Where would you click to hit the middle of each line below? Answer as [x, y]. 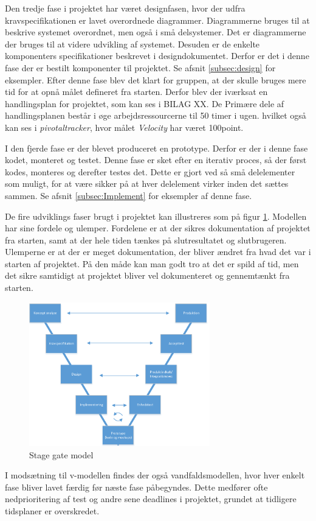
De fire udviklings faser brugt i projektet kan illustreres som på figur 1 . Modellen [156, 216]
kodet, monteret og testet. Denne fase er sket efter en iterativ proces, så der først [156, 160]
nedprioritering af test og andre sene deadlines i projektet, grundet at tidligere [151, 499]
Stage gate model [61, 454]
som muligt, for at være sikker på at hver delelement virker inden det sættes [147, 184]
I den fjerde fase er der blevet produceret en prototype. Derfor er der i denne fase [156, 148]
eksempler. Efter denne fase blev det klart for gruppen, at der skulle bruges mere [156, 79]
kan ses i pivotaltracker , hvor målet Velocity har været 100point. [124, 127]
